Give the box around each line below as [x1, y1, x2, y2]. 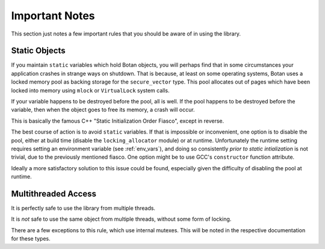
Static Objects [11, 46, 66, 56]
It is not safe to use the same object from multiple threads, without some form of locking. [11, 215, 232, 223]
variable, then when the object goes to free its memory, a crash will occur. [11, 106, 195, 114]
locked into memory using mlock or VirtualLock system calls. [11, 87, 170, 94]
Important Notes [11, 9, 96, 22]
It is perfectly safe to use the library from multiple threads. [11, 204, 156, 212]
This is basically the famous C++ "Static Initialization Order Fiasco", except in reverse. [11, 117, 224, 124]
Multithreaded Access [11, 188, 96, 198]
